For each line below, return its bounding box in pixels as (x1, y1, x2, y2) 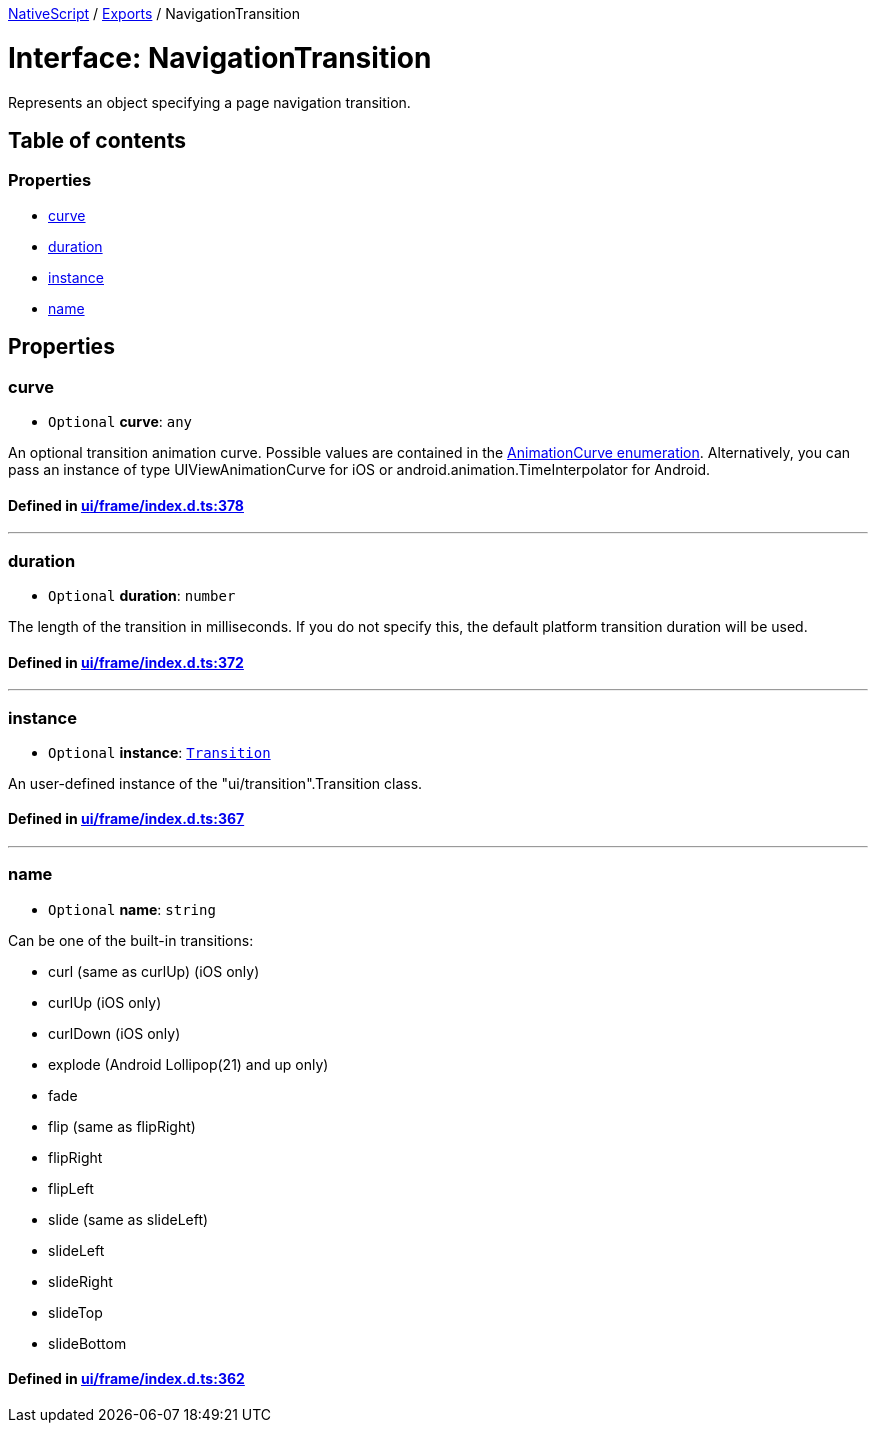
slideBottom (48, 1334, 127, 1352)
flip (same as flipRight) (48, 1117, 196, 1135)
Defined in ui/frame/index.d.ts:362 (8, 1370, 245, 1388)
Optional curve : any (48, 412, 193, 430)
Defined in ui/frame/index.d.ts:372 (8, 653, 244, 671)
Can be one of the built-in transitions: (8, 931, 254, 949)
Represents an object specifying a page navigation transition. (8, 93, 411, 111)
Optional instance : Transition (48, 743, 271, 761)
